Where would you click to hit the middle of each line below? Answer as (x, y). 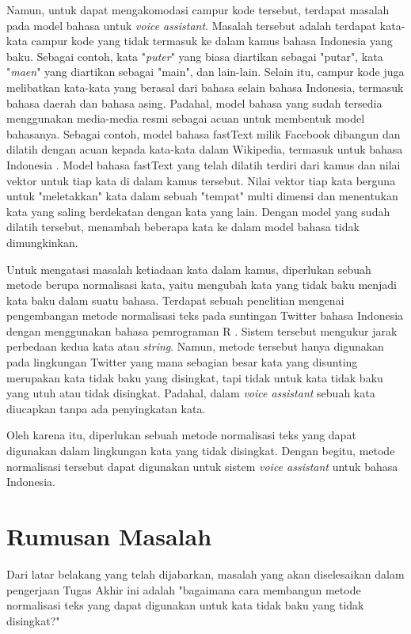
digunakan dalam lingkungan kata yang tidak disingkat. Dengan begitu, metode (201, 451)
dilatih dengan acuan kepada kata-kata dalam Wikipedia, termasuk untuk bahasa (205, 149)
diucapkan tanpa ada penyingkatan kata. (106, 408)
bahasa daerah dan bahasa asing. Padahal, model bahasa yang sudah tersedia (194, 103)
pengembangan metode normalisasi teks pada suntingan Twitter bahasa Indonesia (205, 315)
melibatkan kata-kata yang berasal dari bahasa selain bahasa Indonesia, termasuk (205, 87)
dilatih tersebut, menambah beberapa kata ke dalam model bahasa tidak (183, 227)
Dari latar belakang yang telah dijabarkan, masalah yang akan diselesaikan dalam (205, 573)
